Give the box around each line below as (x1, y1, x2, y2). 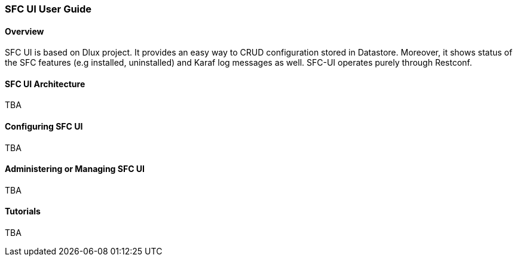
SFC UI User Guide (5, 3, 92, 15)
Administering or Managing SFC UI (5, 164, 145, 174)
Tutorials (5, 206, 41, 217)
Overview (5, 26, 44, 36)
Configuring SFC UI (5, 121, 83, 132)
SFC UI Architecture (5, 78, 85, 89)
